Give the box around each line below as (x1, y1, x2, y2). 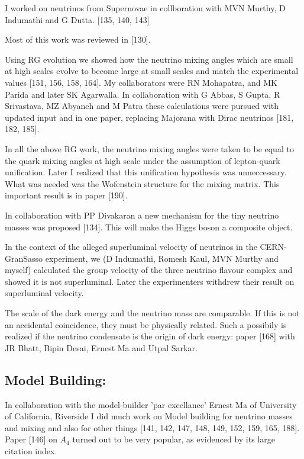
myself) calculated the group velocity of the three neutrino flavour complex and (5, 264, 293, 276)
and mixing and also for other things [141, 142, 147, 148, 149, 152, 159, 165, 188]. (5, 421, 300, 434)
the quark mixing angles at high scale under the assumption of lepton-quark (5, 154, 280, 166)
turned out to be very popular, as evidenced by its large (72, 433, 275, 445)
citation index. (5, 445, 57, 457)
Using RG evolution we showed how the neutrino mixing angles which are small (5, 53, 293, 65)
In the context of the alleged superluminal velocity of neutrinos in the (5, 240, 257, 253)
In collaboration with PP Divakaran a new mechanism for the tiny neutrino (5, 208, 279, 221)
